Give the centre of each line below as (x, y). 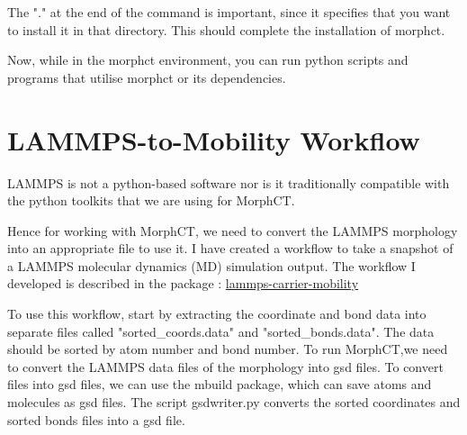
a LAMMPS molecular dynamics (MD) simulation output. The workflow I (211, 265)
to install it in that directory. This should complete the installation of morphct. (226, 29)
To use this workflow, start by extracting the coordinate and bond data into (217, 314)
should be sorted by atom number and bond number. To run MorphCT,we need (228, 349)
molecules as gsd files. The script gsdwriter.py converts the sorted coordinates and (234, 402)
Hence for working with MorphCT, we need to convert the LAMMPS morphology (233, 230)
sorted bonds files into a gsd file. (96, 419)
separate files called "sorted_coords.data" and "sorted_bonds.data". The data (221, 331)
